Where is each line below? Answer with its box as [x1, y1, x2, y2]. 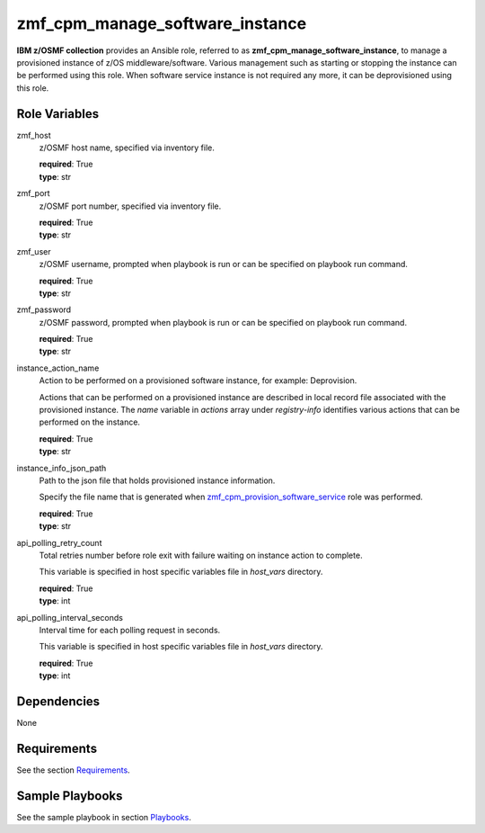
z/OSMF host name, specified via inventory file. [39, 142, 216, 153]
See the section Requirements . [16, 765, 130, 775]
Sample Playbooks [16, 788, 123, 803]
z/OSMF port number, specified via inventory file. [39, 201, 222, 211]
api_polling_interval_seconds [16, 612, 123, 623]
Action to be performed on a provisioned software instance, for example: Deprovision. [39, 375, 357, 386]
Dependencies [16, 694, 101, 709]
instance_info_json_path [16, 462, 107, 473]
